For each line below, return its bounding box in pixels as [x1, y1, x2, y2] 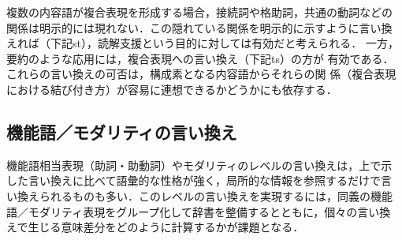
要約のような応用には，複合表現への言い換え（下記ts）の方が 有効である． [6, 50, 394, 66]
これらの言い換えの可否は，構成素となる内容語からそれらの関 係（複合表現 [6, 66, 396, 82]
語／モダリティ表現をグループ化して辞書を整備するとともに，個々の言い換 [6, 203, 391, 219]
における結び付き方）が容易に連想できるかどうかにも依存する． [6, 81, 337, 97]
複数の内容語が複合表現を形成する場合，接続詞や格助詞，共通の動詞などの [6, 4, 393, 20]
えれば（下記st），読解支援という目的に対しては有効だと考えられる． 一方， [6, 35, 399, 51]
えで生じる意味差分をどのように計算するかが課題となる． [6, 219, 304, 235]
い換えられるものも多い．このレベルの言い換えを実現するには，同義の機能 [6, 187, 393, 204]
